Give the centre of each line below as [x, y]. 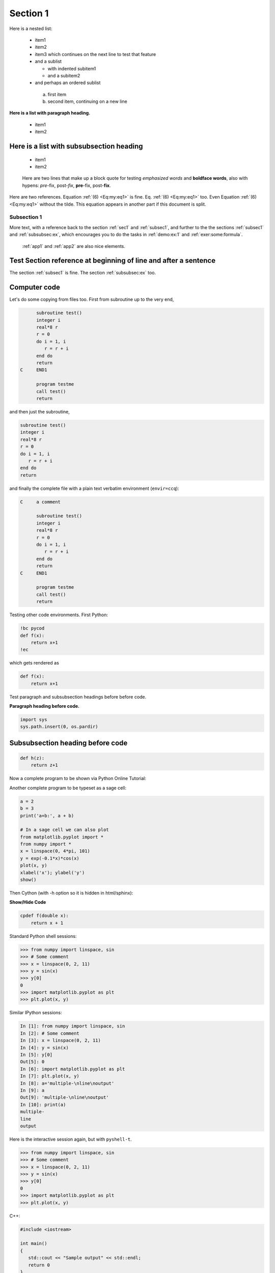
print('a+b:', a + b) [47, 815]
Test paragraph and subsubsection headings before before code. [78, 697]
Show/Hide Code [28, 902]
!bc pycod [32, 628]
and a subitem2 [64, 75]
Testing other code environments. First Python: [59, 615]
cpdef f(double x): [44, 916]
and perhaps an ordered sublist [68, 83]
